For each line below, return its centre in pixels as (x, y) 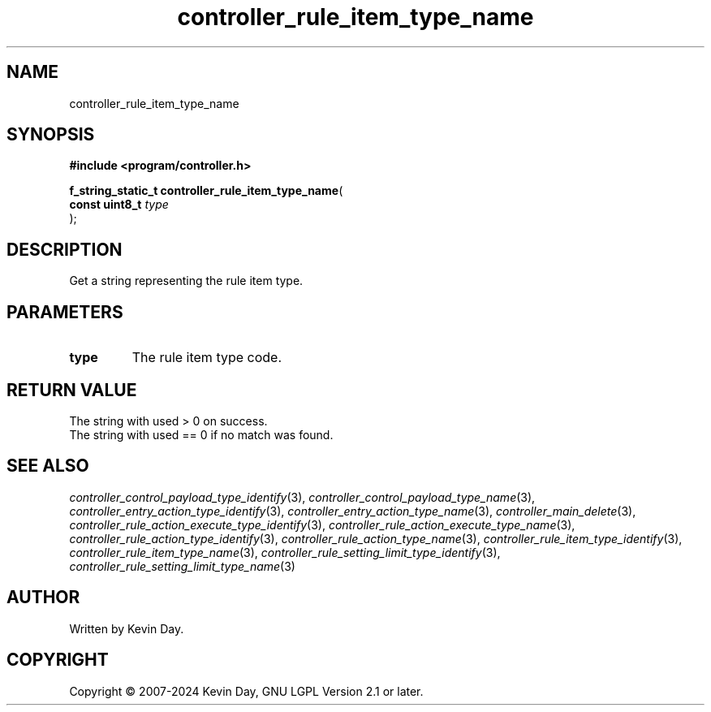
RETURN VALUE (72, 390)
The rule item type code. (207, 358)
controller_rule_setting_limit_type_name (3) (182, 566)
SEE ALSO (48, 466)
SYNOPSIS (51, 135)
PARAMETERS (65, 312)
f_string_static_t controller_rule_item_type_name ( (206, 191)
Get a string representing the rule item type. (186, 281)
